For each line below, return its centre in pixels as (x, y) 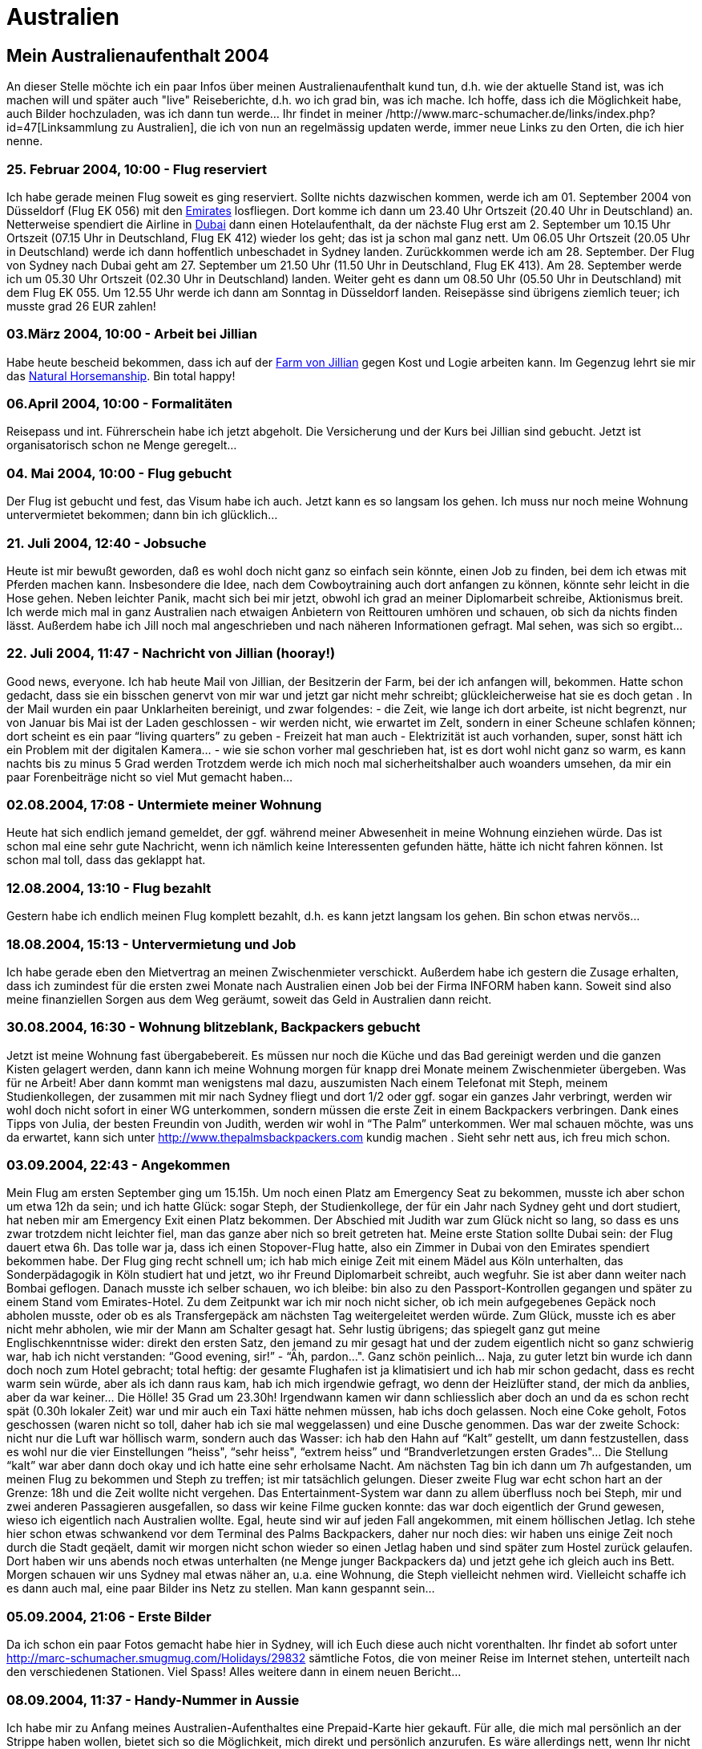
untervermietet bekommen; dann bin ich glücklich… (142, 515)
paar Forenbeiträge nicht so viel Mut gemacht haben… (150, 777)
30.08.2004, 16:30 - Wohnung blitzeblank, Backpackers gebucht (214, 1027)
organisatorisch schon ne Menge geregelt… (122, 445)
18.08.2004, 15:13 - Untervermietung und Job (151, 944)
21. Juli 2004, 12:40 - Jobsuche (107, 543)
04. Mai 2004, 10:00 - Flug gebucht (119, 473)
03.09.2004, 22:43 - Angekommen (119, 1165)
